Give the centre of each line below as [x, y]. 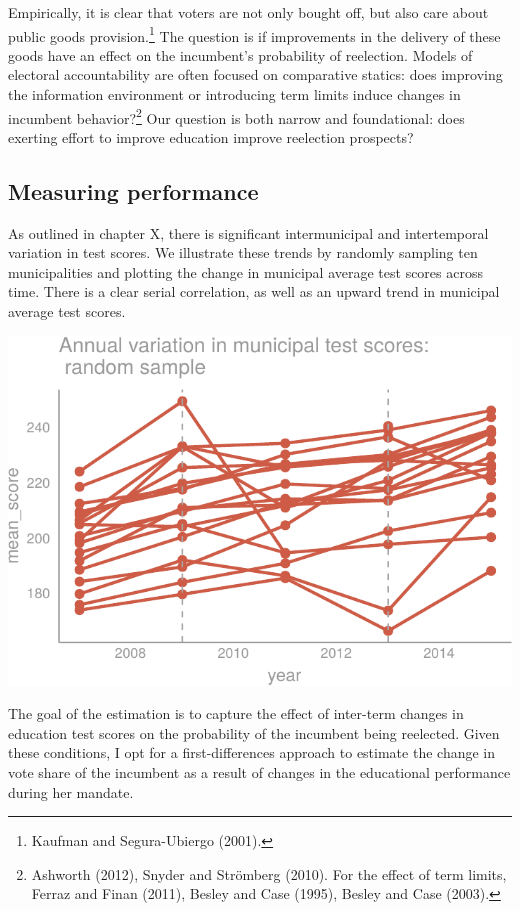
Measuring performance [133, 190]
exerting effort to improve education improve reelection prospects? [211, 136]
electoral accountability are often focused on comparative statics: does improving [255, 74]
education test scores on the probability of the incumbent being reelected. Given [254, 732]
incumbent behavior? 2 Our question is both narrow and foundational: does [236, 116]
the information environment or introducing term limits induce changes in [234, 94]
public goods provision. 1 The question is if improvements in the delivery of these [254, 34]
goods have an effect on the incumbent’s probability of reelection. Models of [240, 54]
